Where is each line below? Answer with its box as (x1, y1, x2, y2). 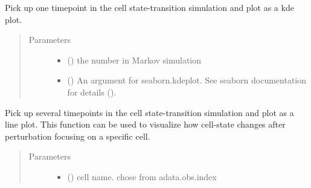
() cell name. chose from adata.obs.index (67, 170, 217, 183)
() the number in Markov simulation (67, 53, 202, 66)
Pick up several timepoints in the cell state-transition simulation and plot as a (5, 106, 294, 118)
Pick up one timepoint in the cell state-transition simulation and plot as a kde (5, 1, 294, 13)
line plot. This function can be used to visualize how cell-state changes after (5, 118, 286, 131)
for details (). (67, 85, 117, 98)
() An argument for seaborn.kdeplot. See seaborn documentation (67, 74, 307, 86)
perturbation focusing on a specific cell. (5, 129, 150, 142)
